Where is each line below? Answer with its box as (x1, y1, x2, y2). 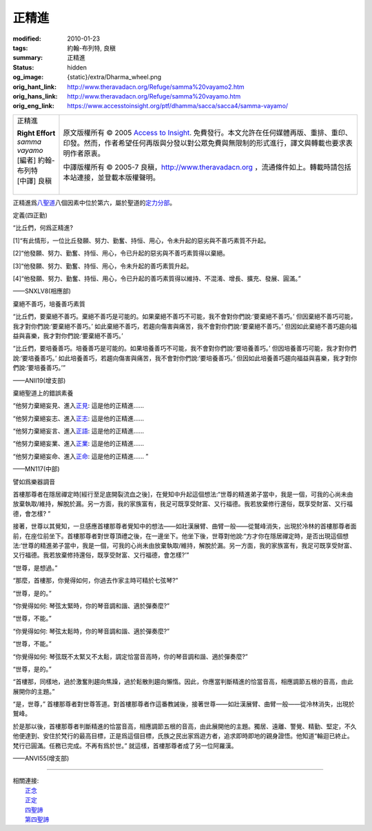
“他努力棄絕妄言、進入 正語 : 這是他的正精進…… (12, 427, 145, 435)
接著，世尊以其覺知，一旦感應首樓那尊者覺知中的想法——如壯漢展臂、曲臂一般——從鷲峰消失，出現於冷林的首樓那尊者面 (12, 522, 357, 531)
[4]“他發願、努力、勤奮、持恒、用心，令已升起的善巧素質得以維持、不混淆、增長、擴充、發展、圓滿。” (12, 274, 301, 283)
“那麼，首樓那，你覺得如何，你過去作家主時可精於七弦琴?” (12, 576, 178, 585)
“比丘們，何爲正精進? (12, 224, 74, 232)
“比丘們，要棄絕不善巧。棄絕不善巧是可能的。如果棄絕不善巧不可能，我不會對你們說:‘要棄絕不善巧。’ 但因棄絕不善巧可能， (12, 312, 357, 320)
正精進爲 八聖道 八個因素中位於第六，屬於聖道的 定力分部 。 (12, 198, 176, 207)
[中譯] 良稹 (17, 176, 52, 185)
